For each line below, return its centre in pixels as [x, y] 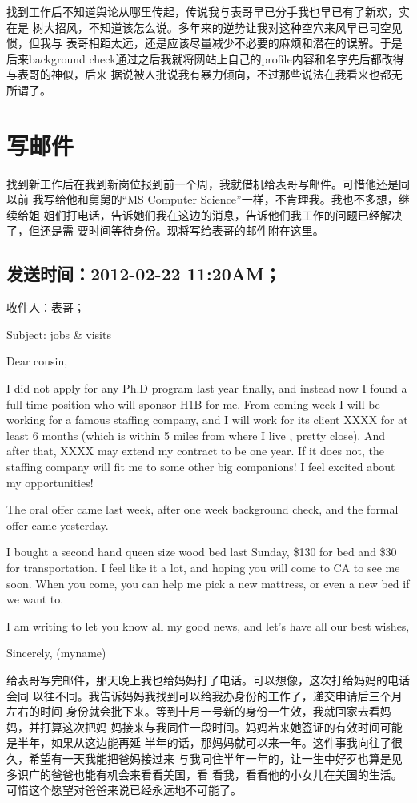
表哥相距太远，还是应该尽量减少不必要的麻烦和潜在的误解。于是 [234, 43]
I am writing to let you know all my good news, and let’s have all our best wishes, [208, 625]
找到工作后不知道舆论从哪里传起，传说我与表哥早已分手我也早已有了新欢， [202, 11]
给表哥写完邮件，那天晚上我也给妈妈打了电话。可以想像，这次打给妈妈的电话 [208, 679]
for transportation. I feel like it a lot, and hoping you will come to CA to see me [203, 567]
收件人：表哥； [46, 307]
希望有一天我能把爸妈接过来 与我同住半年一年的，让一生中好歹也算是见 [215, 758]
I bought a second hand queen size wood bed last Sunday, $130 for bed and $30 [202, 552]
